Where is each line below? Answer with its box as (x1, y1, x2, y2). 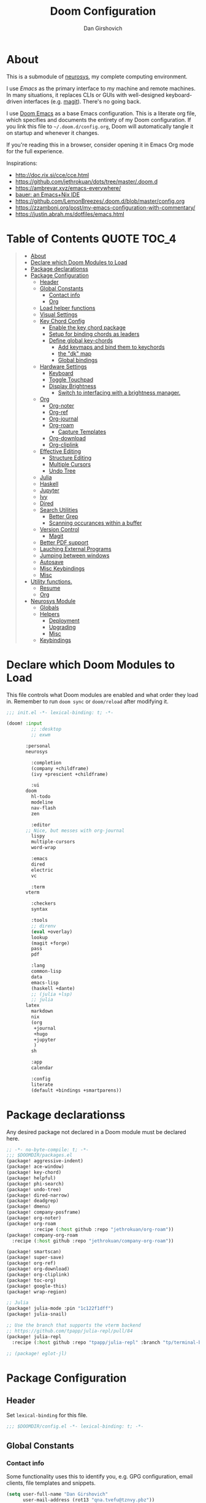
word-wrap (31, 845, 56, 851)
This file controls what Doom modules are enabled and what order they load (6, 691, 199, 698)
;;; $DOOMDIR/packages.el (6, 1152, 72, 1159)
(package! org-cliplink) (6, 1271, 70, 1277)
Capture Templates (58, 428, 106, 435)
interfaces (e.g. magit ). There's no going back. (23, 97, 141, 105)
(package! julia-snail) (6, 1311, 67, 1317)
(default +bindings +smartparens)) (31, 1087, 122, 1094)
